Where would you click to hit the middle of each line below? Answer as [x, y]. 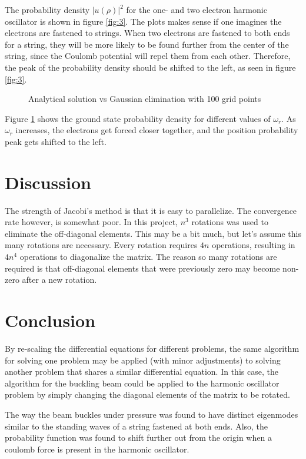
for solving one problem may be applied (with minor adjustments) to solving [143, 360]
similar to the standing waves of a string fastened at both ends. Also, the [137, 426]
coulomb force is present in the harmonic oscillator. [97, 449]
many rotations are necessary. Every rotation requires [101, 245]
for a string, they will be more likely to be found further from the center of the [147, 44]
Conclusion [50, 320]
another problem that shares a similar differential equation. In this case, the [142, 372]
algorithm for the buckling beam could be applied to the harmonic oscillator [142, 383]
